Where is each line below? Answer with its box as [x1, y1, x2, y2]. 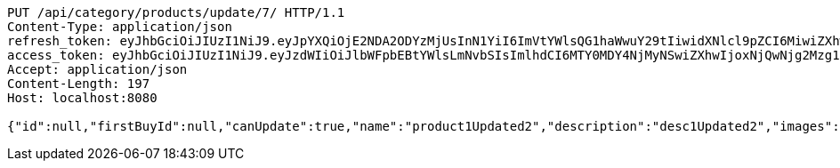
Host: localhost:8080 [7, 91, 157, 105]
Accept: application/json [7, 62, 188, 76]
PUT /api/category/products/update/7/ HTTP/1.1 [7, 5, 345, 20]
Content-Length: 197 [7, 76, 150, 91]
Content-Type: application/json [7, 20, 232, 34]
